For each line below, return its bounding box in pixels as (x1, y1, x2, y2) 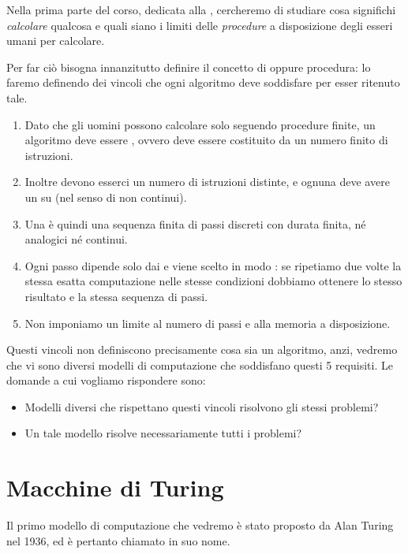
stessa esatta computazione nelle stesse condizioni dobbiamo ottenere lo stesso (24, 273, 402, 289)
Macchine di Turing (6, 471, 224, 504)
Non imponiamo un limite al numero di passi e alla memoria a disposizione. (24, 314, 391, 331)
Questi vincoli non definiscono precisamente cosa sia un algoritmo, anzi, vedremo (6, 341, 398, 358)
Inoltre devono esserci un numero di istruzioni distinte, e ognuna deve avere (24, 173, 390, 190)
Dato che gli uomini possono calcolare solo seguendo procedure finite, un (24, 116, 376, 132)
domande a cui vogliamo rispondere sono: (6, 372, 206, 389)
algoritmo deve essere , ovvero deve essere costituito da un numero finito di (24, 132, 388, 148)
